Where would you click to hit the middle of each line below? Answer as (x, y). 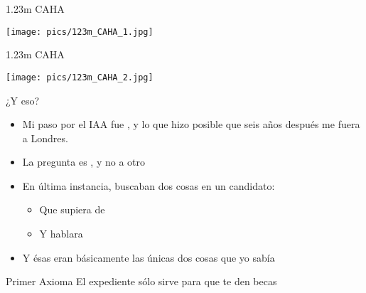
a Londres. (45, 138)
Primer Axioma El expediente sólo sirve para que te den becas (141, 281)
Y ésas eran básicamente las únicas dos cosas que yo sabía (149, 257)
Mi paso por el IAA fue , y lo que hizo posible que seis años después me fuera (191, 124)
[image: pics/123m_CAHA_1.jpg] (80, 32)
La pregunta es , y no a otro (84, 162)
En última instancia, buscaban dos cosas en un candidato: (149, 185)
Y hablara (61, 234)
